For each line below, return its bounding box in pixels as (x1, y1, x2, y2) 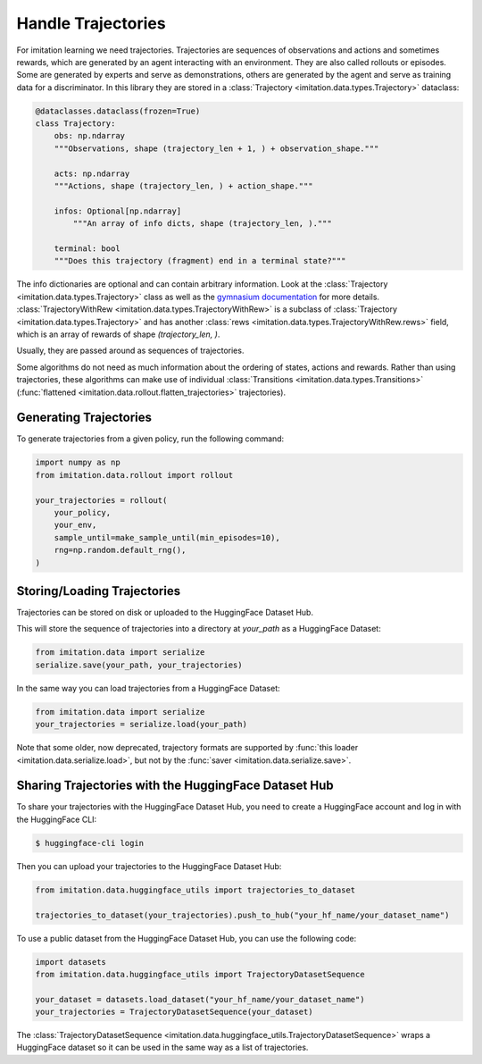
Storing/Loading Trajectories (16, 583, 181, 599)
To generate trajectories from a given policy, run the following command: (16, 433, 285, 444)
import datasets (35, 957, 107, 967)
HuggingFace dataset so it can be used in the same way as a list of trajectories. (16, 1042, 309, 1053)
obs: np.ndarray (54, 130, 125, 141)
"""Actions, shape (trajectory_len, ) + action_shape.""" (54, 181, 313, 191)
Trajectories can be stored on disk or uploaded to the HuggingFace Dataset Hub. (16, 607, 314, 618)
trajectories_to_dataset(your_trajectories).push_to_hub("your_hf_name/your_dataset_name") (35, 909, 450, 920)
